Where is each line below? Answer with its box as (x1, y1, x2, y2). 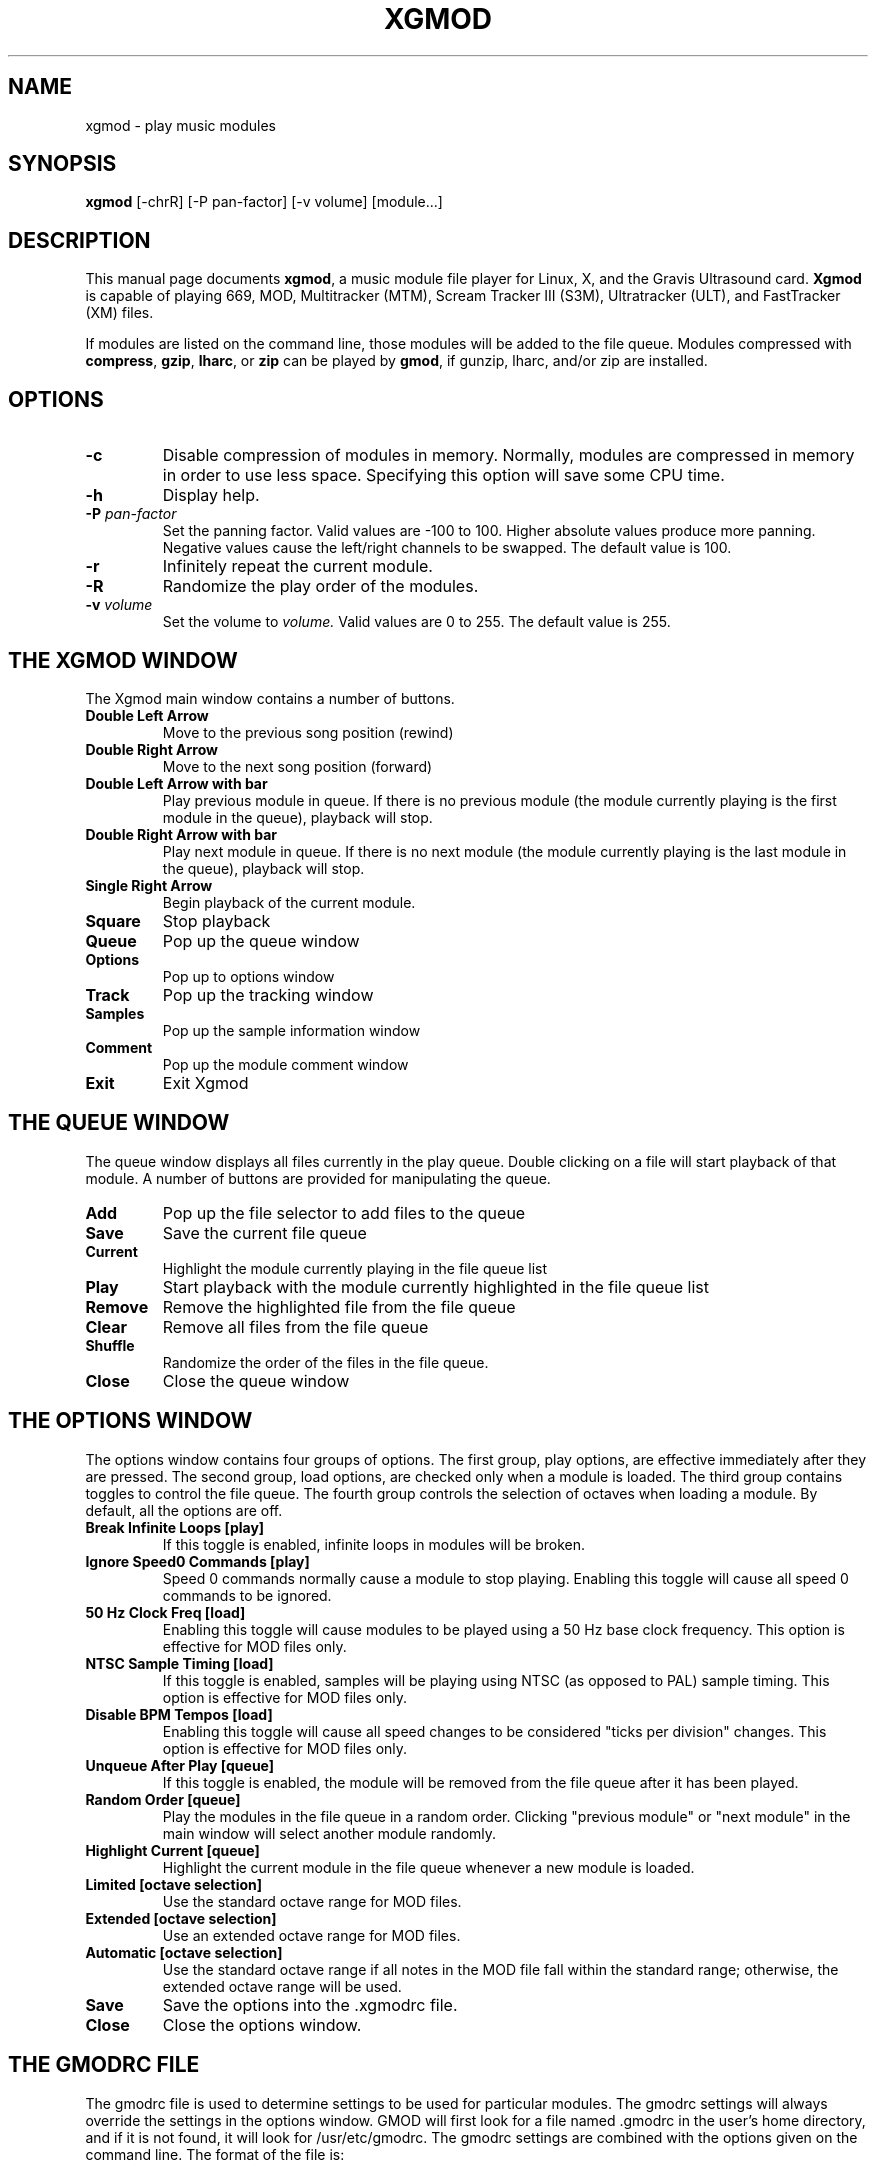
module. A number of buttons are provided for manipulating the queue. (85, 1169, 551, 1187)
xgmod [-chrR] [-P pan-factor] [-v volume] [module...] (85, 193, 443, 211)
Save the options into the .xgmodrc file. (162, 1994, 458, 2015)
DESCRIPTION (8, 227, 151, 253)
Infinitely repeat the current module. (162, 556, 433, 577)
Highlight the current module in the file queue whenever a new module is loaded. (162, 1858, 695, 1876)
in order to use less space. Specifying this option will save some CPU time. (162, 465, 725, 486)
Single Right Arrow (85, 876, 213, 894)
